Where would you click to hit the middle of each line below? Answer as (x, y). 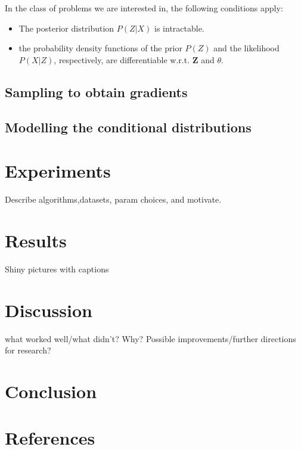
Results (36, 240)
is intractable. (179, 28)
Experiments (58, 171)
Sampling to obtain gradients (96, 91)
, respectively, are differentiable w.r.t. (122, 59)
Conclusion (51, 391)
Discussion (49, 310)
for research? (28, 350)
